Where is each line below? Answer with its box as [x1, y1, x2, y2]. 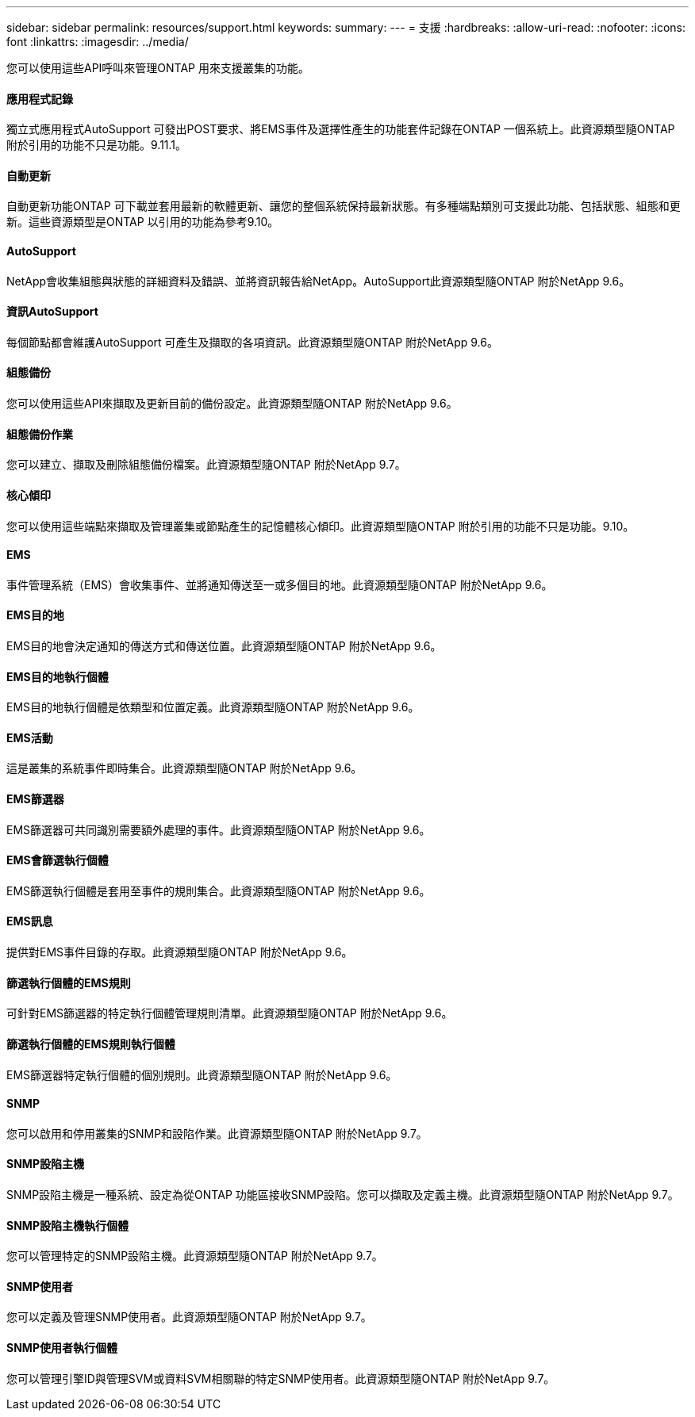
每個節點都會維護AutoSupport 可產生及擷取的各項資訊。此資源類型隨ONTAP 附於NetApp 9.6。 [6, 335, 498, 349]
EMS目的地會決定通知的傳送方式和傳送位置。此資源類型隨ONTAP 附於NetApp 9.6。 [6, 638, 442, 653]
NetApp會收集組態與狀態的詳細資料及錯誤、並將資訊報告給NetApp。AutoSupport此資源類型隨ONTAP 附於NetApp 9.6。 [6, 274, 631, 288]
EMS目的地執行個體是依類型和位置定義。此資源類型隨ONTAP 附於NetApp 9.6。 [6, 700, 420, 714]
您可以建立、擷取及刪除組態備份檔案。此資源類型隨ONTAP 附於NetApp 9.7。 [6, 458, 406, 472]
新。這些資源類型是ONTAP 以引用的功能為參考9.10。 [6, 215, 279, 229]
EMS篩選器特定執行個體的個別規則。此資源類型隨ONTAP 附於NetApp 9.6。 [6, 1067, 397, 1082]
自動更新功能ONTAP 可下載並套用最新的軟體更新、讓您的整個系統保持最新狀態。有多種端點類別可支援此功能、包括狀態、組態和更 [6, 199, 681, 213]
